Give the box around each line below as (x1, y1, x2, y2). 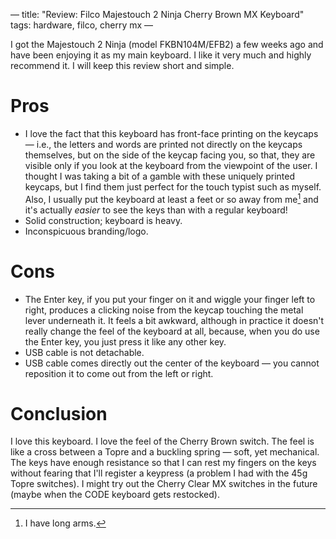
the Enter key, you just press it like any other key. (24, 335, 227, 348)
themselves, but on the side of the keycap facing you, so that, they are (24, 149, 316, 161)
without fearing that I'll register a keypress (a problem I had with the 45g (10, 467, 308, 479)
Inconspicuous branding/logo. (24, 225, 149, 237)
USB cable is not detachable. (24, 346, 145, 358)
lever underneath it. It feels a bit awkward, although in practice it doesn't (24, 314, 325, 326)
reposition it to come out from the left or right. (24, 367, 214, 379)
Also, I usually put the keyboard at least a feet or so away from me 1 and (24, 191, 319, 205)
